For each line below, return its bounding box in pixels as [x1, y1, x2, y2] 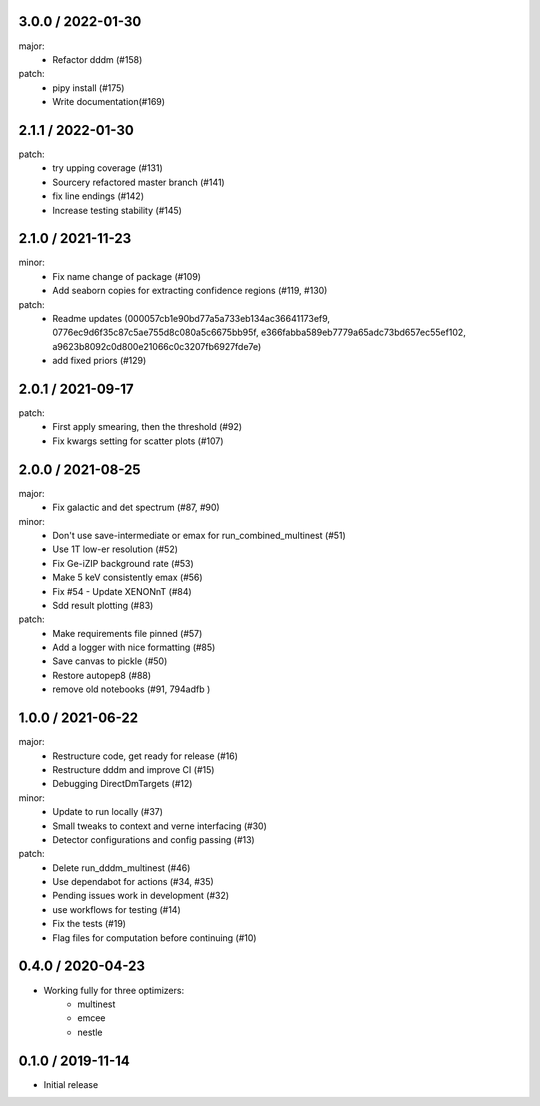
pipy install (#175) [52, 81, 125, 94]
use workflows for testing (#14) [52, 903, 181, 915]
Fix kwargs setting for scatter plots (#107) [52, 435, 224, 447]
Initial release [43, 1078, 99, 1090]
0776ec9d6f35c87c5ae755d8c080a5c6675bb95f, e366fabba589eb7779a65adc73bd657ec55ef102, [52, 326, 467, 339]
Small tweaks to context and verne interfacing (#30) [52, 820, 267, 832]
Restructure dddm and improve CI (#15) [52, 763, 215, 775]
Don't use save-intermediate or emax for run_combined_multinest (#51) [52, 529, 347, 541]
